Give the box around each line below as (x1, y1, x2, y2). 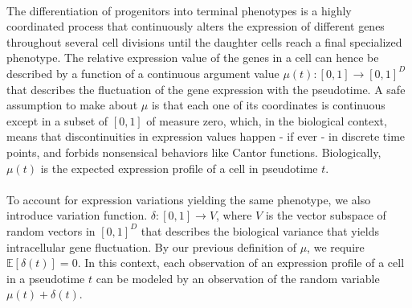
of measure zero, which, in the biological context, (146, 112, 387, 129)
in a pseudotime (6, 269, 85, 286)
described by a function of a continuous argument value (6, 64, 279, 81)
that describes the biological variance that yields (141, 222, 379, 239)
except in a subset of (6, 112, 108, 129)
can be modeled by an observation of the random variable (96, 269, 380, 286)
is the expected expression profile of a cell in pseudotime (40, 159, 318, 176)
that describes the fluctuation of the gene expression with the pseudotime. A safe (6, 80, 406, 97)
